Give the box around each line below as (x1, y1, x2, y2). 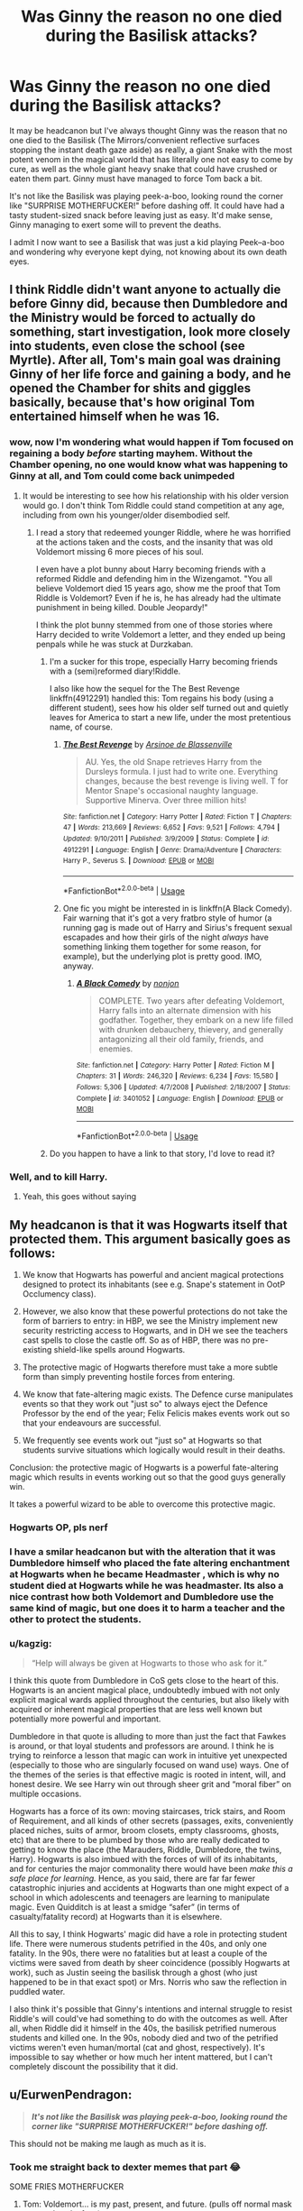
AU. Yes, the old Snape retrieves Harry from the (85, 756, 262, 767)
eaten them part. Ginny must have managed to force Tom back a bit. (9, 173, 263, 184)
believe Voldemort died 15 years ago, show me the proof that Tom (35, 583, 281, 593)
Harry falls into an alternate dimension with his (98, 1005, 272, 1015)
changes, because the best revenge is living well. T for (85, 775, 289, 786)
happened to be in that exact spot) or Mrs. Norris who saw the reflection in (9, 1977, 287, 1987)
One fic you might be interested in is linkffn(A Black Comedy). (62, 903, 293, 913)
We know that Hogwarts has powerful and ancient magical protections (22, 1269, 284, 1280)
